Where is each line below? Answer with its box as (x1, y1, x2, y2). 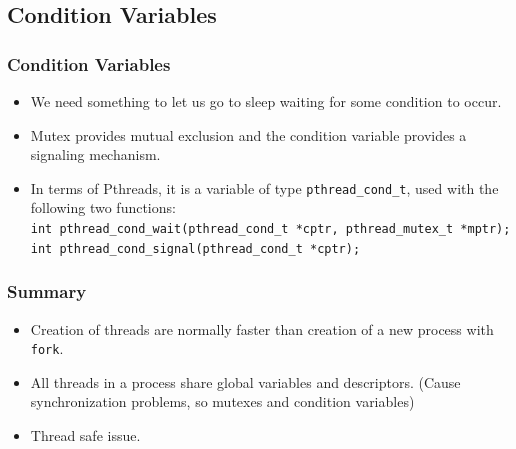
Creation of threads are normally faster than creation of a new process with (30, 318, 494, 339)
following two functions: (30, 197, 176, 218)
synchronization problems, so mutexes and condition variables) (30, 391, 415, 412)
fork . (30, 338, 64, 359)
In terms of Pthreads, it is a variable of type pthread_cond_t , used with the (30, 177, 499, 198)
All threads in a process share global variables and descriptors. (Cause (30, 371, 461, 392)
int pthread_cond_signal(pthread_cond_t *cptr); (30, 241, 361, 256)
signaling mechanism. (30, 144, 161, 165)
